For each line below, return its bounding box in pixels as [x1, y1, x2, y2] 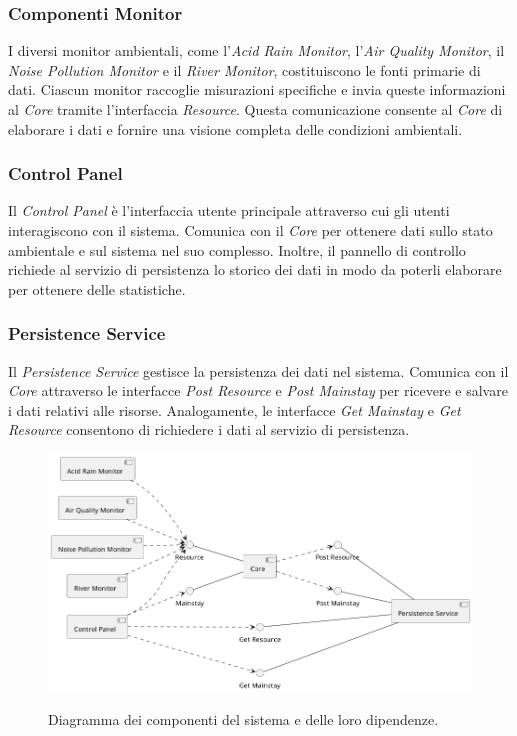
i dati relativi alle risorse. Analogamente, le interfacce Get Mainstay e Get [8, 399, 461, 420]
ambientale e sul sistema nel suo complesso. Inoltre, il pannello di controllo [8, 239, 466, 260]
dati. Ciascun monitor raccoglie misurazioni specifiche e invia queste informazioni [8, 79, 506, 100]
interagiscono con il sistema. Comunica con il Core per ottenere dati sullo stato [8, 220, 493, 240]
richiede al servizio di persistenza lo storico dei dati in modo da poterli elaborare [8, 259, 502, 280]
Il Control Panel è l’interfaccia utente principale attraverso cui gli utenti [8, 200, 450, 221]
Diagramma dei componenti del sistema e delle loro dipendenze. [48, 708, 439, 729]
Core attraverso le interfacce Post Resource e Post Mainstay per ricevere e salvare [8, 380, 508, 401]
